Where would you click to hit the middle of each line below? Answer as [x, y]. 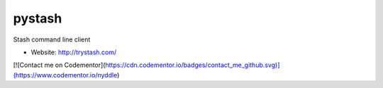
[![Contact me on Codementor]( [59, 65]
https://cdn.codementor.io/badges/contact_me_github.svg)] [193, 65]
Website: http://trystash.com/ [74, 52]
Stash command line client [52, 39]
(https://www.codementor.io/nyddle [65, 75]
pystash [38, 18]
